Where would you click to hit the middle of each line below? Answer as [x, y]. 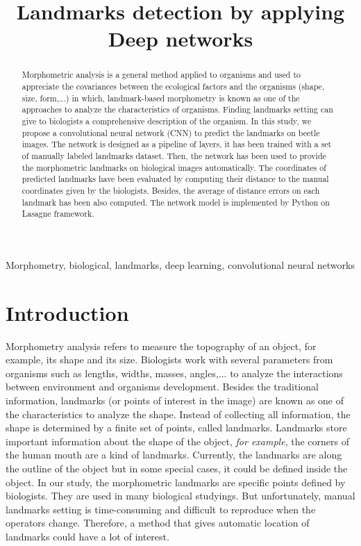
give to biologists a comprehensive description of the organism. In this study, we [167, 121]
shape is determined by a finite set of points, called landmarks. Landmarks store [176, 428]
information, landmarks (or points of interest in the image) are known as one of [175, 400]
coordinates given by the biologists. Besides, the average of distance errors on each [171, 190]
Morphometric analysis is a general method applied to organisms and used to [161, 75]
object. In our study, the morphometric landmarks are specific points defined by [176, 482]
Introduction [67, 312]
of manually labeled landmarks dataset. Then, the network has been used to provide [174, 155]
